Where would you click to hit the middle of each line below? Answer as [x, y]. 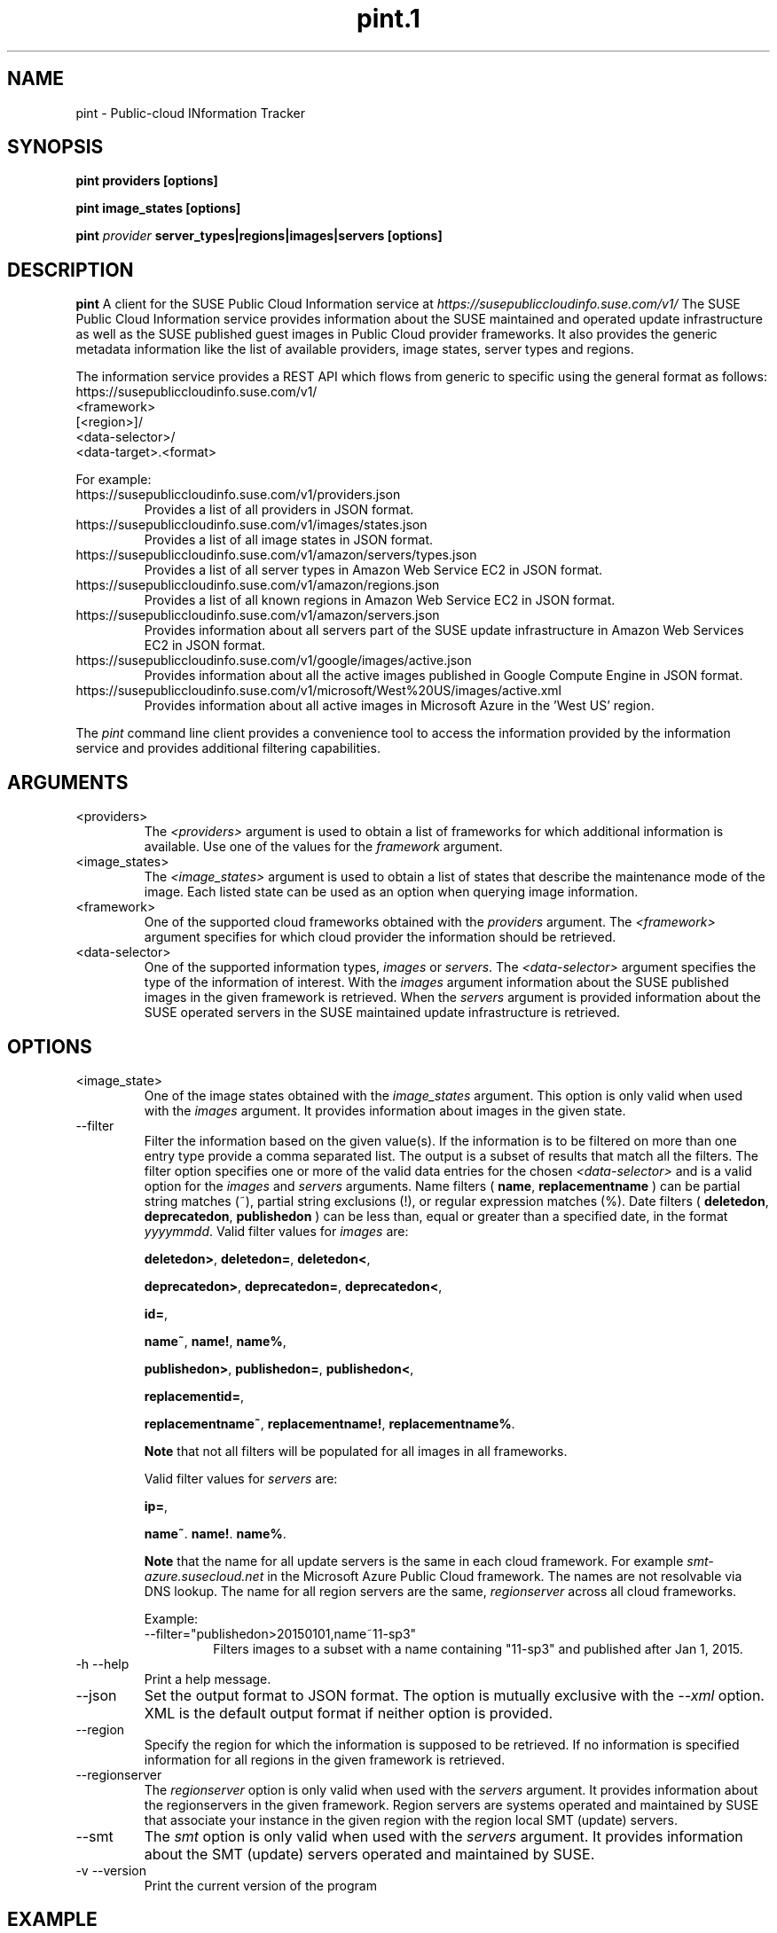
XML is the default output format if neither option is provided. [349, 1713]
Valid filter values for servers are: [241, 1478]
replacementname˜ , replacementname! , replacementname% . [330, 1423]
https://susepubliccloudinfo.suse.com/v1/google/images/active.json [274, 661]
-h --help [102, 1663]
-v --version [111, 1870]
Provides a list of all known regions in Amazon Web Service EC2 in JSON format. [380, 600]
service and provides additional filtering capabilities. [228, 748]
